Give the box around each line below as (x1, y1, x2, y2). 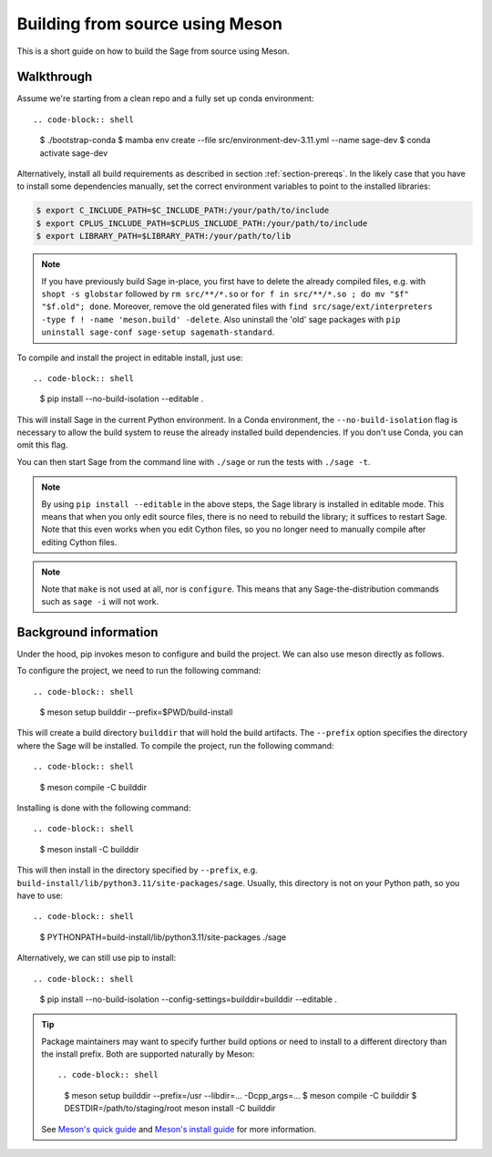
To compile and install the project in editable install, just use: (16, 352, 243, 363)
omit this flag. (16, 439, 68, 450)
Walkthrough (16, 69, 93, 85)
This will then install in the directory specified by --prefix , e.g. (16, 864, 259, 875)
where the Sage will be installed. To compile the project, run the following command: (16, 739, 334, 751)
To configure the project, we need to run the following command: (16, 666, 261, 677)
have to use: (16, 890, 64, 901)
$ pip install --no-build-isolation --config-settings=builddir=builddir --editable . (39, 994, 337, 1005)
